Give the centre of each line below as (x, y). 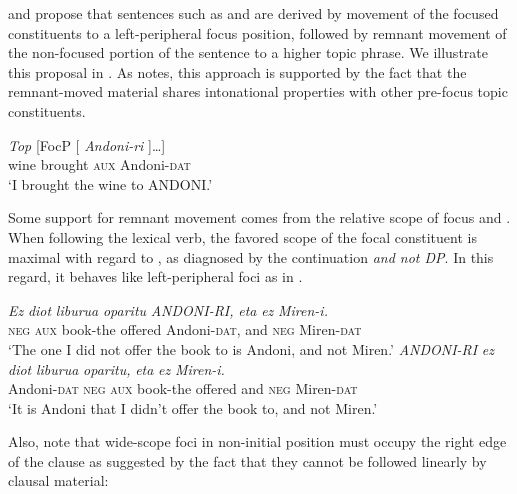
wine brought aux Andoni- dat (99, 164)
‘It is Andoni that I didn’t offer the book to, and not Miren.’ (193, 407)
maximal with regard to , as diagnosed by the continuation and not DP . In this (251, 256)
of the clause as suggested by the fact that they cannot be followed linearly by (247, 460)
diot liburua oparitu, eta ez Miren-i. (116, 368)
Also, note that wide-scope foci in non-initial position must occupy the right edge (257, 441)
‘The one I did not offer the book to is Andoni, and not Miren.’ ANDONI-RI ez (251, 348)
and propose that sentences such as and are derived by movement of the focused (253, 13)
